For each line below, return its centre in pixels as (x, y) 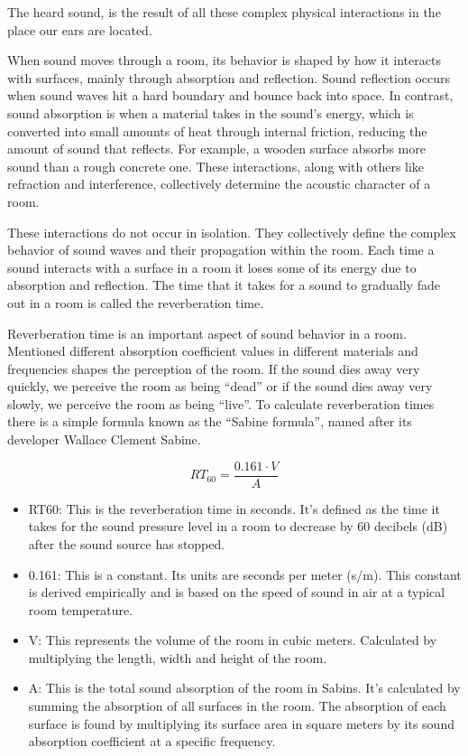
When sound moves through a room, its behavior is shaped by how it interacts (224, 60)
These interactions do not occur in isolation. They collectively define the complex (232, 232)
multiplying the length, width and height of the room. (178, 657)
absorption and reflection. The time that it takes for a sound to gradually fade (224, 285)
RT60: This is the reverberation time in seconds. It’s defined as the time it (234, 508)
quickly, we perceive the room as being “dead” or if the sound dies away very (220, 386)
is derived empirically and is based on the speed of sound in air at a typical (237, 592)
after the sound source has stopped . (127, 543)
